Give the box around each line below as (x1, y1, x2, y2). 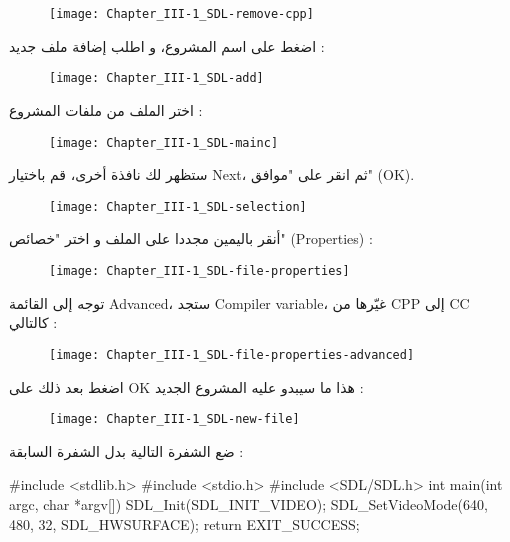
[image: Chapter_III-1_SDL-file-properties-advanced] (49, 347, 415, 362)
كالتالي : (9, 312, 58, 333)
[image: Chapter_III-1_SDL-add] (49, 71, 264, 86)
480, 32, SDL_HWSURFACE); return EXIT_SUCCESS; (9, 513, 360, 534)
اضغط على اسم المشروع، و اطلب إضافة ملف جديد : (9, 35, 325, 56)
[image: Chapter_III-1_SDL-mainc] (49, 135, 279, 150)
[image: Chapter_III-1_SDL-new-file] (49, 412, 300, 427)
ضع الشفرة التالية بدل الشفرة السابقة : (9, 440, 244, 461)
